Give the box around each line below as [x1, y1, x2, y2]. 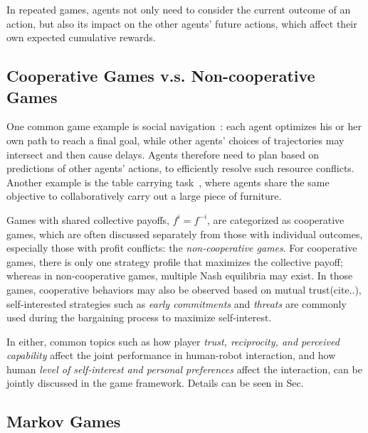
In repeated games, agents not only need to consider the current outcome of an [6, 2, 351, 16]
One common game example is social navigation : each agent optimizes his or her [6, 119, 362, 134]
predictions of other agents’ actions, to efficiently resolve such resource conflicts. [6, 161, 354, 176]
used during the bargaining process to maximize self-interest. [6, 310, 272, 325]
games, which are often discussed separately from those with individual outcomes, [6, 226, 363, 241]
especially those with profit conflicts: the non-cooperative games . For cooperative [6, 240, 357, 255]
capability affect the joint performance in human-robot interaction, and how [6, 348, 336, 363]
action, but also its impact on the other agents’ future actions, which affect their [6, 16, 357, 31]
